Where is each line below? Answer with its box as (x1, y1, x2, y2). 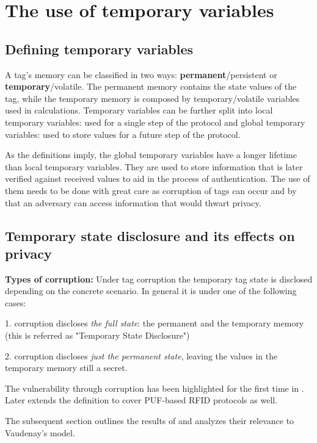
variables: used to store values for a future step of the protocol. (5, 128, 241, 140)
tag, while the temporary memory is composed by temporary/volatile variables (5, 92, 300, 104)
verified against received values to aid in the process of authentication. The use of (5, 172, 310, 185)
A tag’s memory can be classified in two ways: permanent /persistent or (5, 68, 277, 81)
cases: (5, 296, 26, 309)
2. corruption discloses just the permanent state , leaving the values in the (5, 349, 278, 362)
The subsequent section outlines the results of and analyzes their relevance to (5, 414, 294, 427)
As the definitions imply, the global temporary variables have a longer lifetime (5, 148, 297, 161)
